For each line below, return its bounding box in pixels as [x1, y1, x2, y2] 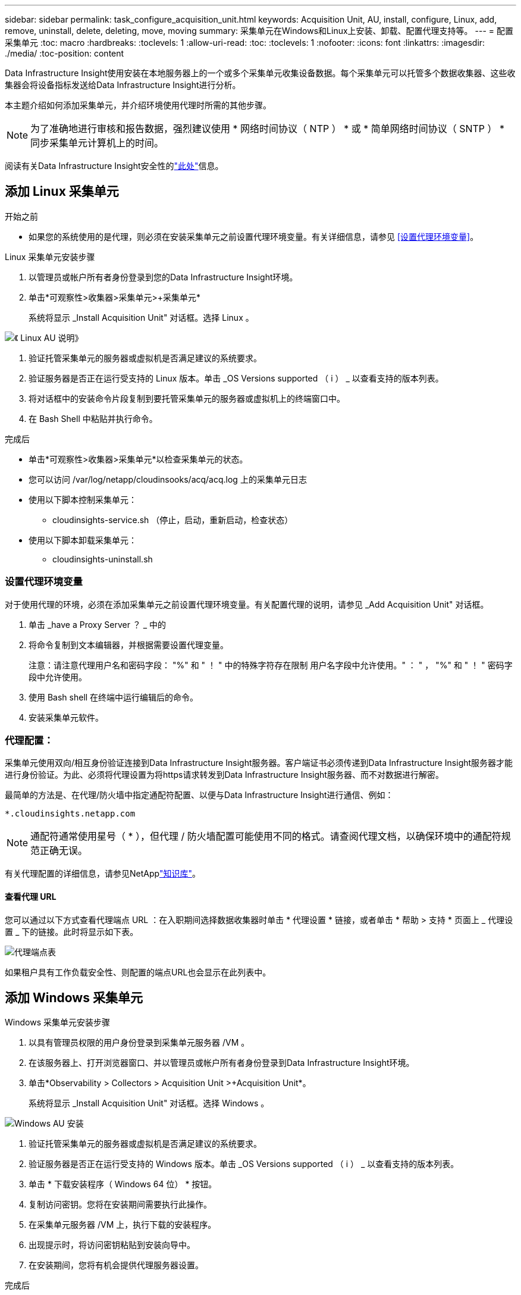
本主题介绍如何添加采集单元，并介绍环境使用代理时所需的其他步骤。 [5, 100, 271, 110]
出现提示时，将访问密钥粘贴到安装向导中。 [29, 1240, 195, 1250]
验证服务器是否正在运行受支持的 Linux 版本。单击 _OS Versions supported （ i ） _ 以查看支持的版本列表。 [29, 373, 444, 383]
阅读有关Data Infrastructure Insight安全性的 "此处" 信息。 [5, 161, 224, 171]
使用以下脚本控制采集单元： [29, 494, 137, 505]
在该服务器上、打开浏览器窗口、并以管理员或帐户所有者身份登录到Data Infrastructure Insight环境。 [29, 1058, 415, 1068]
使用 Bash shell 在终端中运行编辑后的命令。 [29, 692, 199, 702]
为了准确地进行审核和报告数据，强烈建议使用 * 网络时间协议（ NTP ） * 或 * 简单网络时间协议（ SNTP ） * [30, 123, 505, 134]
